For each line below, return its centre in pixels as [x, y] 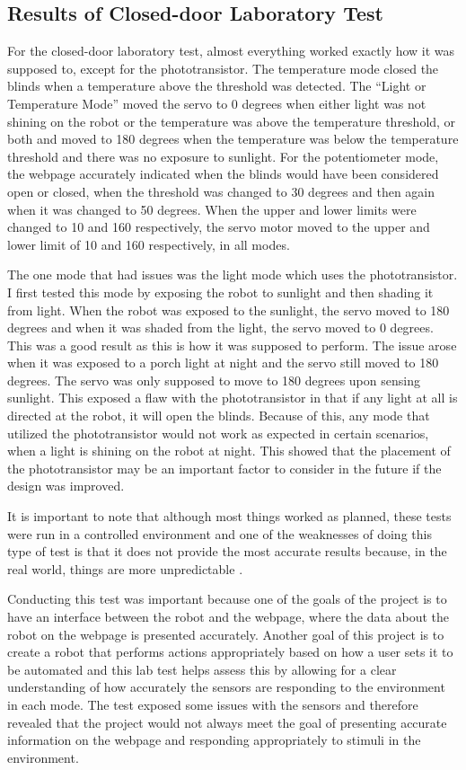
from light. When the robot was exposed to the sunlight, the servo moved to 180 [229, 310]
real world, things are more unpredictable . [125, 568]
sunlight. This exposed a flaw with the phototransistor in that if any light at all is [233, 398]
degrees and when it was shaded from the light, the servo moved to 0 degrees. [220, 327]
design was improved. [66, 486]
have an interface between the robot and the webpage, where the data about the [229, 617]
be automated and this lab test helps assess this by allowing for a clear [202, 669]
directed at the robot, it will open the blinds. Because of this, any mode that [219, 416]
